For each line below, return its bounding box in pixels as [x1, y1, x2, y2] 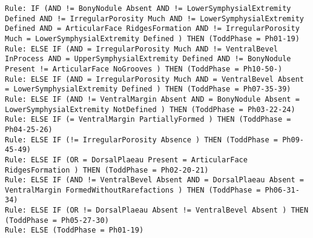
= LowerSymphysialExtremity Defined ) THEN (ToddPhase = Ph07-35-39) [5, 85, 291, 94]
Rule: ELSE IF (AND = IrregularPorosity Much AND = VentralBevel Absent [5, 74, 304, 84]
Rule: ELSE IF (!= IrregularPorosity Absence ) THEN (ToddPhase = [5, 135, 278, 144]
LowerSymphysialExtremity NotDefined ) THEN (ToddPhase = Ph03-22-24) [5, 105, 295, 114]
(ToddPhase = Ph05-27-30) [5, 216, 109, 225]
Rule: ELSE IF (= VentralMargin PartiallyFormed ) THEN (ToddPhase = [5, 115, 291, 124]
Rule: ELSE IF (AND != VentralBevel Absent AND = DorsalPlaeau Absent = [5, 176, 304, 185]
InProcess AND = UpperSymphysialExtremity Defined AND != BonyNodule [5, 55, 291, 64]
